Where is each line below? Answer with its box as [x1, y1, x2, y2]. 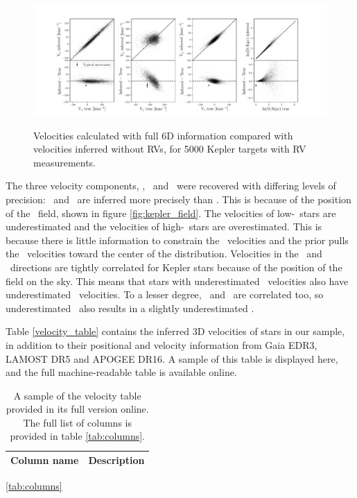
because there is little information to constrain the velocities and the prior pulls [6, 232, 349, 247]
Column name [10, 453, 79, 467]
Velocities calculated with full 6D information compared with [33, 128, 293, 142]
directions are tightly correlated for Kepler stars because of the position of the [10, 259, 342, 274]
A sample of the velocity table [13, 388, 141, 402]
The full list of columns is [23, 415, 132, 429]
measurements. [33, 155, 96, 169]
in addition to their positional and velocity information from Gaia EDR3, [6, 337, 317, 352]
